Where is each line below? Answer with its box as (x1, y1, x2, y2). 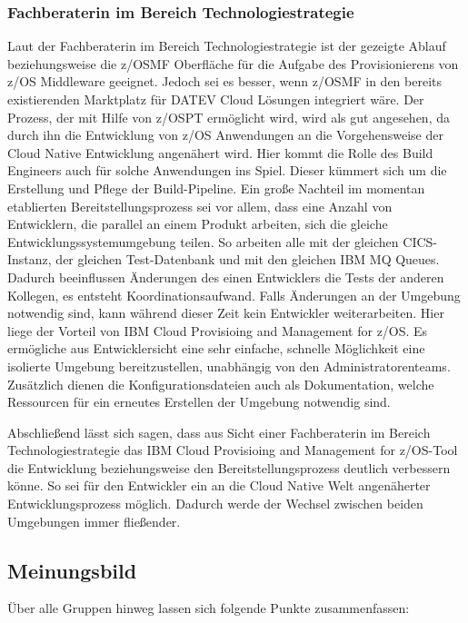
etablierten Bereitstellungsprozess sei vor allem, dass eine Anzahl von (7, 196, 393, 215)
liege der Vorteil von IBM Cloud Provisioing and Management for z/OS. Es (7, 321, 428, 340)
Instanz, (7, 250, 52, 269)
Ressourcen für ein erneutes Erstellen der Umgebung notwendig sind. (7, 392, 391, 411)
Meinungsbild (7, 556, 137, 584)
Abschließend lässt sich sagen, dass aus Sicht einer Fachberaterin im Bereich (7, 422, 431, 441)
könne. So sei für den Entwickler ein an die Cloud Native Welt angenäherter (7, 476, 431, 495)
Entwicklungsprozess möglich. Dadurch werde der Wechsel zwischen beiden (7, 494, 423, 513)
